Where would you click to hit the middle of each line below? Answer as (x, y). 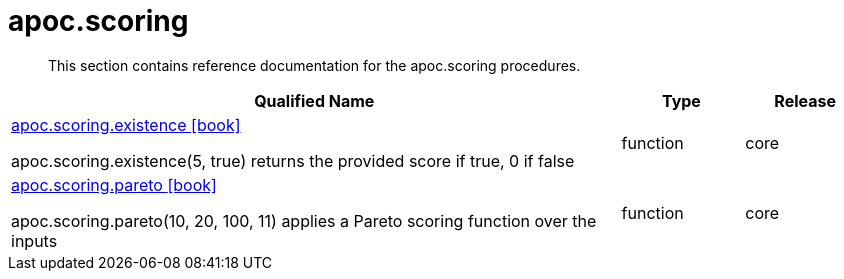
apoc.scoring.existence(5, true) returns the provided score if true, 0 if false (293, 160)
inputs (34, 240)
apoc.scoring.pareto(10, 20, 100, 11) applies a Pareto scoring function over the (304, 220)
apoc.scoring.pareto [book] (114, 184)
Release (805, 100)
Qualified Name (314, 100)
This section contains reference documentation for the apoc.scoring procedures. (314, 65)
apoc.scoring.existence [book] (126, 124)
